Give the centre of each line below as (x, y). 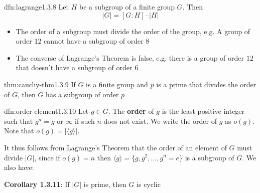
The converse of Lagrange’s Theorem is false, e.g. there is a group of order (130, 57)
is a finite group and (117, 84)
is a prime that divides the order (206, 84)
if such (85, 121)
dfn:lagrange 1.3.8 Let (36, 7)
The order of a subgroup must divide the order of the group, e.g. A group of (133, 31)
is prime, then (105, 184)
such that (19, 121)
